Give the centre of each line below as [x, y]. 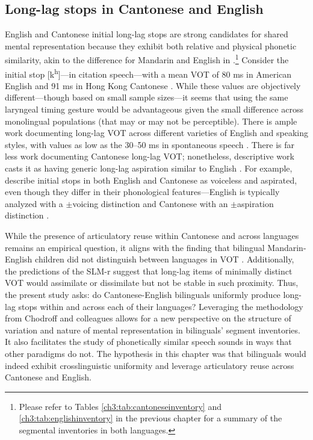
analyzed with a [34, 203]
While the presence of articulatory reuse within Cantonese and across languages [152, 236]
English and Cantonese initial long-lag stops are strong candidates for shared [147, 34]
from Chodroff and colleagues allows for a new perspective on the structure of [148, 318]
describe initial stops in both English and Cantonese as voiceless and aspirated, [151, 180]
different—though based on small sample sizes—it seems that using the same [147, 97]
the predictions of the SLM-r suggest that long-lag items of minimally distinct [149, 271]
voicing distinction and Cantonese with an [150, 203]
